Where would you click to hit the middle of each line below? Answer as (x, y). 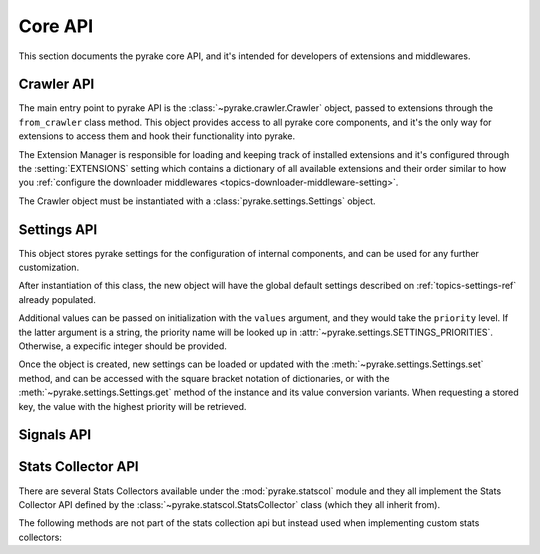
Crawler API (56, 84)
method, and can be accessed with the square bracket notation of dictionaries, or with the (204, 378)
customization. (49, 267)
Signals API (55, 435)
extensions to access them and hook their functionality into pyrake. (157, 136)
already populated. (57, 299)
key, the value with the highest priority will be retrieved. (132, 406)
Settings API (58, 229)
